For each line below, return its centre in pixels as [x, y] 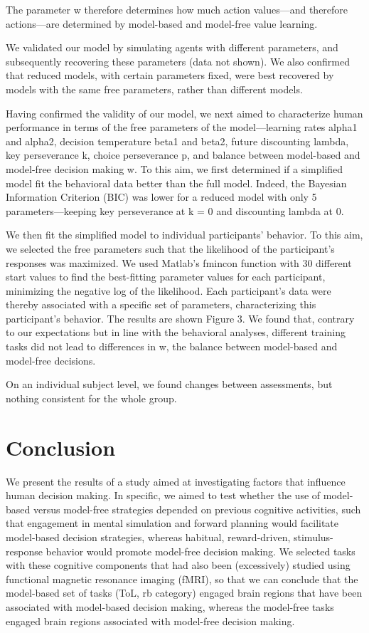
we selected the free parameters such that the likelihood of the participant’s [170, 248]
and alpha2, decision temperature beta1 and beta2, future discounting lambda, [177, 141]
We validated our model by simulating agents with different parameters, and [172, 47]
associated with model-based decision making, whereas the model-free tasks [170, 606]
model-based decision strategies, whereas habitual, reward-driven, [148, 537]
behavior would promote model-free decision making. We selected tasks [200, 551]
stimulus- [314, 537]
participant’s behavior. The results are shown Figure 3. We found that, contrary [180, 318]
